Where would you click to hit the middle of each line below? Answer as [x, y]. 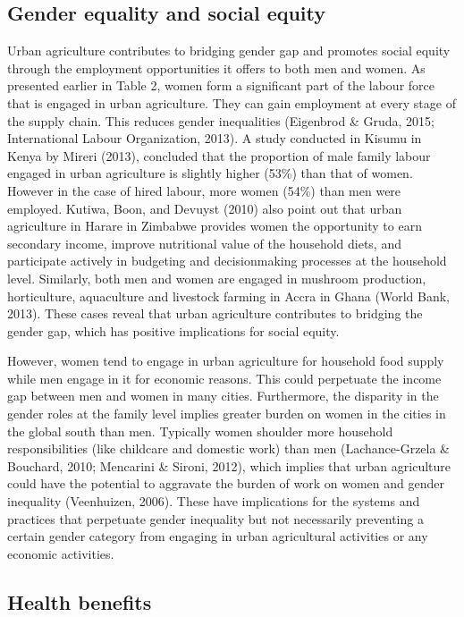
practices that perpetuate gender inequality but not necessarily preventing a [215, 518]
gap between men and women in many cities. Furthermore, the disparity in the [223, 396]
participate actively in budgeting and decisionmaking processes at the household [227, 261]
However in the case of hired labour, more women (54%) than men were [204, 190]
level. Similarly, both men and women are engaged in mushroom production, [217, 278]
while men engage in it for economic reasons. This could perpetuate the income [224, 378]
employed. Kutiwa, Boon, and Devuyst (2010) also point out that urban [205, 208]
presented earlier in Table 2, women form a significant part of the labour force [221, 85]
